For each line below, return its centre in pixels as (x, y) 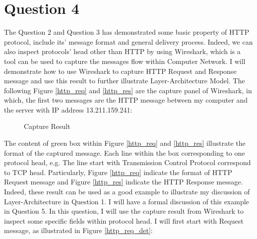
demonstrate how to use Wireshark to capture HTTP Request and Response (120, 71)
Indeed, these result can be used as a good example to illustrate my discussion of (127, 192)
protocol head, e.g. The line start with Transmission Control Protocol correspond (128, 162)
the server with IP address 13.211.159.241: (68, 109)
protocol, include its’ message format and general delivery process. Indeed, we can (128, 41)
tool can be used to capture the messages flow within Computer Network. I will (125, 61)
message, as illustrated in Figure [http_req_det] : (78, 230)
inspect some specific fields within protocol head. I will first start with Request (124, 220)
